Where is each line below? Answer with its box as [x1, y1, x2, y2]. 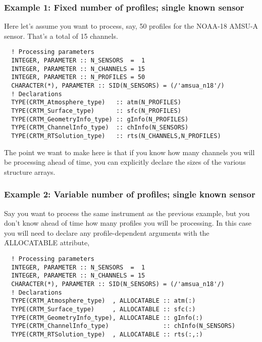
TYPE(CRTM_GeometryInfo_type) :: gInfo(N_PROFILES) [11, 115, 189, 123]
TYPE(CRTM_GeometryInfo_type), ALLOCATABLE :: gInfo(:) [11, 314, 203, 321]
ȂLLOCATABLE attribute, [4, 237, 90, 248]
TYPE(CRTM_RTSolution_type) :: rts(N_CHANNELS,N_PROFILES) [11, 132, 221, 140]
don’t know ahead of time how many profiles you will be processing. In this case [4, 218, 252, 228]
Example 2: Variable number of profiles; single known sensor [4, 188, 255, 200]
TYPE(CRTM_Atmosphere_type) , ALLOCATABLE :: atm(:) [11, 297, 196, 305]
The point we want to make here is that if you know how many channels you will [4, 147, 255, 157]
